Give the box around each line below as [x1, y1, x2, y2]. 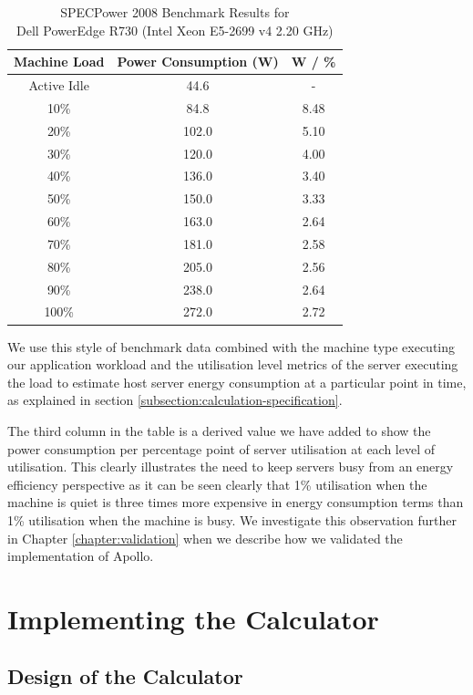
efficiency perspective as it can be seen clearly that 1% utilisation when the [7, 474, 427, 493]
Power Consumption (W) [117, 52, 279, 71]
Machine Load [14, 52, 105, 71]
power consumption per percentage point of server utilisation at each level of [7, 439, 436, 458]
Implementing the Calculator [7, 599, 379, 637]
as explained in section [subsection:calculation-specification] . [7, 390, 343, 410]
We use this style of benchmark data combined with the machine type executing [7, 337, 456, 356]
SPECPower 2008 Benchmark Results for [60, 3, 290, 21]
